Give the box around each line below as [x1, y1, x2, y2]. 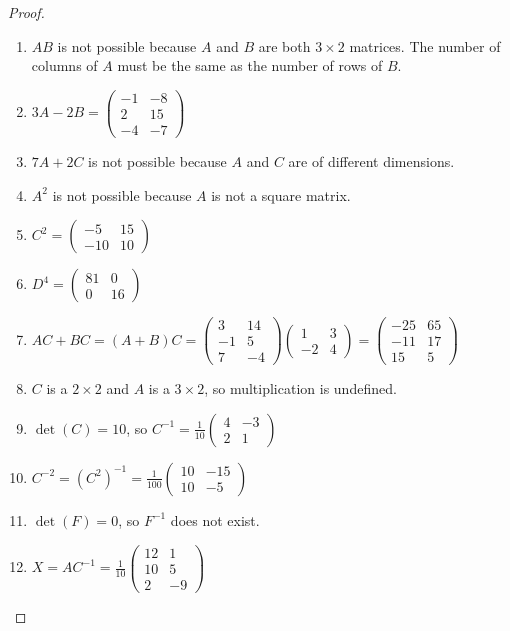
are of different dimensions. [288, 150, 455, 171]
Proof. [8, 2, 45, 22]
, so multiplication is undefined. [204, 378, 397, 399]
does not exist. [170, 509, 260, 530]
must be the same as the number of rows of [117, 55, 383, 76]
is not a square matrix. [211, 184, 351, 205]
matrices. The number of [349, 35, 501, 56]
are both [258, 35, 311, 56]
